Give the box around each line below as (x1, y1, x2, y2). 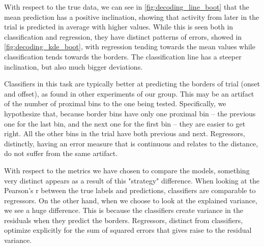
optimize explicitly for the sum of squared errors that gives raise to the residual (4, 225, 252, 235)
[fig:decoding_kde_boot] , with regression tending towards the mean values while (4, 41, 255, 52)
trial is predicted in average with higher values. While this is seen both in (4, 21, 233, 32)
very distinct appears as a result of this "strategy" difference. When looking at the (4, 175, 259, 186)
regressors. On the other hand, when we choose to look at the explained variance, (4, 195, 257, 205)
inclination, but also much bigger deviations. (4, 61, 143, 72)
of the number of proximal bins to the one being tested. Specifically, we (4, 98, 226, 109)
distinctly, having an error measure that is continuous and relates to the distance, (4, 138, 258, 148)
